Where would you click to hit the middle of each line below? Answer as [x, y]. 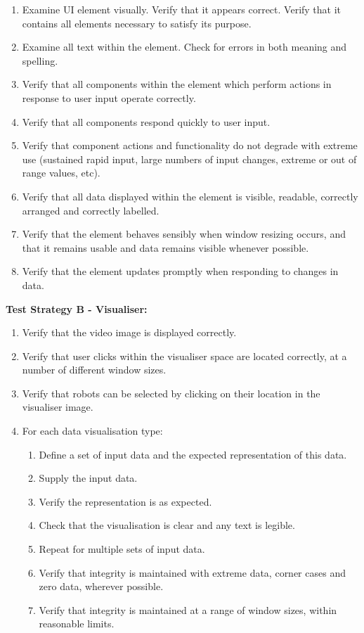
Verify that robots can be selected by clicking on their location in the [171, 393]
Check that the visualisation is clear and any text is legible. [167, 525]
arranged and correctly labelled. [91, 210]
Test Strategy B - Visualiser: [77, 308]
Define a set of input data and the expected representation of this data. [193, 454]
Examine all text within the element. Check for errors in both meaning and [184, 47]
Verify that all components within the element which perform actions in [177, 84]
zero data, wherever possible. [101, 586]
